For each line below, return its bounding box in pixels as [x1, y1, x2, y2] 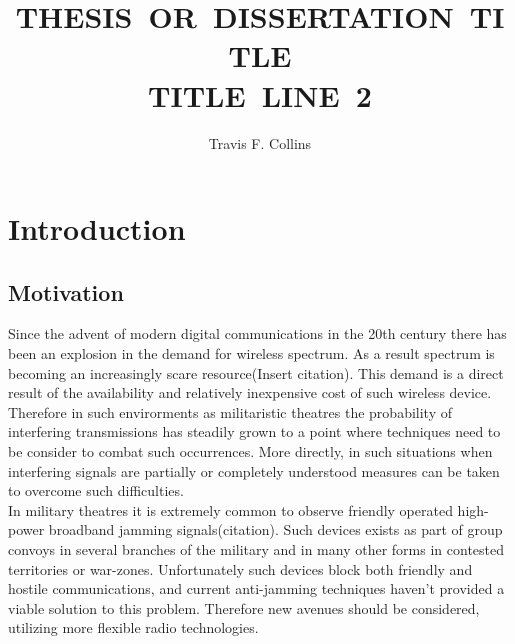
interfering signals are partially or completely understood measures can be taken [8, 460, 500, 481]
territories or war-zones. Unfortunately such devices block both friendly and [8, 558, 473, 579]
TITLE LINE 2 [148, 74, 372, 115]
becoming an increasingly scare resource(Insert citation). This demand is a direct [8, 362, 504, 383]
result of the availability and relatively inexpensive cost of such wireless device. [8, 382, 492, 403]
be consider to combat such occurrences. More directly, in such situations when [8, 441, 493, 462]
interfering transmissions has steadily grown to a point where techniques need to [8, 421, 501, 442]
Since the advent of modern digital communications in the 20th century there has [8, 323, 507, 344]
